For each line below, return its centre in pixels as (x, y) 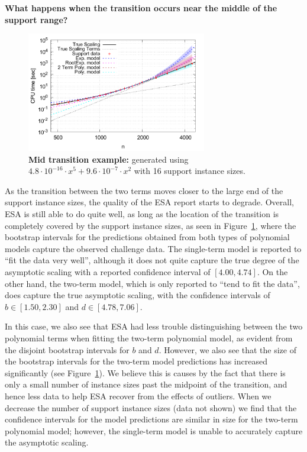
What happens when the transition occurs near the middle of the (141, 8)
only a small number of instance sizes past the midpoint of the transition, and (146, 384)
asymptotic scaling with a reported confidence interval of (108, 271)
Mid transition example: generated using (109, 159)
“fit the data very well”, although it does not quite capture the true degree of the (152, 260)
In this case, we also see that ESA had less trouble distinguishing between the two (154, 326)
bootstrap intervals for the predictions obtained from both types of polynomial (147, 237)
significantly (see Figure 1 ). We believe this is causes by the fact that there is (145, 372)
